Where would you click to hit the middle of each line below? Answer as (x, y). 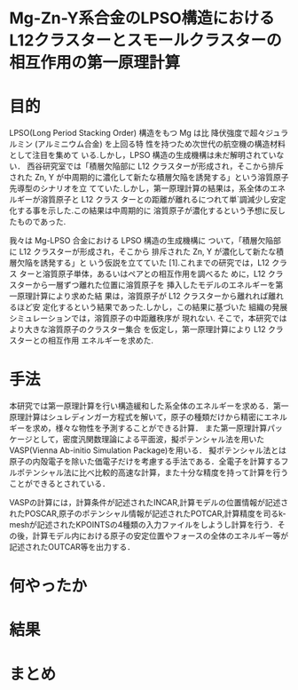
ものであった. (41, 222)
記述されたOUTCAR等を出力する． (72, 547)
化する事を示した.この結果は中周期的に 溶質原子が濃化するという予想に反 (143, 210)
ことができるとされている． (60, 484)
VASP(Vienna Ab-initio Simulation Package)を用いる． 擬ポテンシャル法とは (148, 450)
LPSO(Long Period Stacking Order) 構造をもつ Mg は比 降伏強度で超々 (137, 133)
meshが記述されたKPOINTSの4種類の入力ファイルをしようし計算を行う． (143, 525)
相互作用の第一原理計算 (95, 63)
